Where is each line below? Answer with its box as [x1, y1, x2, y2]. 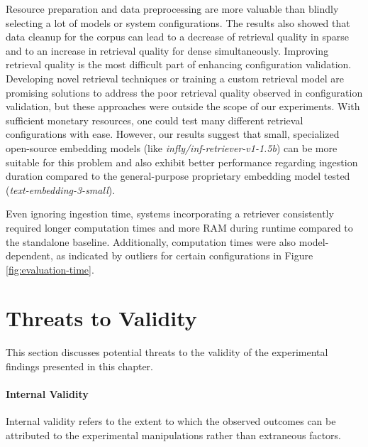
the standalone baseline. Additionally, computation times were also [6, 234, 296, 249]
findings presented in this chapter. [6, 359, 153, 373]
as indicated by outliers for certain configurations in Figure [56, 248, 313, 263]
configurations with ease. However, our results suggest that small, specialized [6, 126, 340, 141]
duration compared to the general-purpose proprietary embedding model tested [6, 168, 350, 183]
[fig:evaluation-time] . [6, 262, 94, 276]
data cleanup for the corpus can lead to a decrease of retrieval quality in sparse [6, 29, 349, 44]
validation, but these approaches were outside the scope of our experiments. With [6, 99, 360, 114]
